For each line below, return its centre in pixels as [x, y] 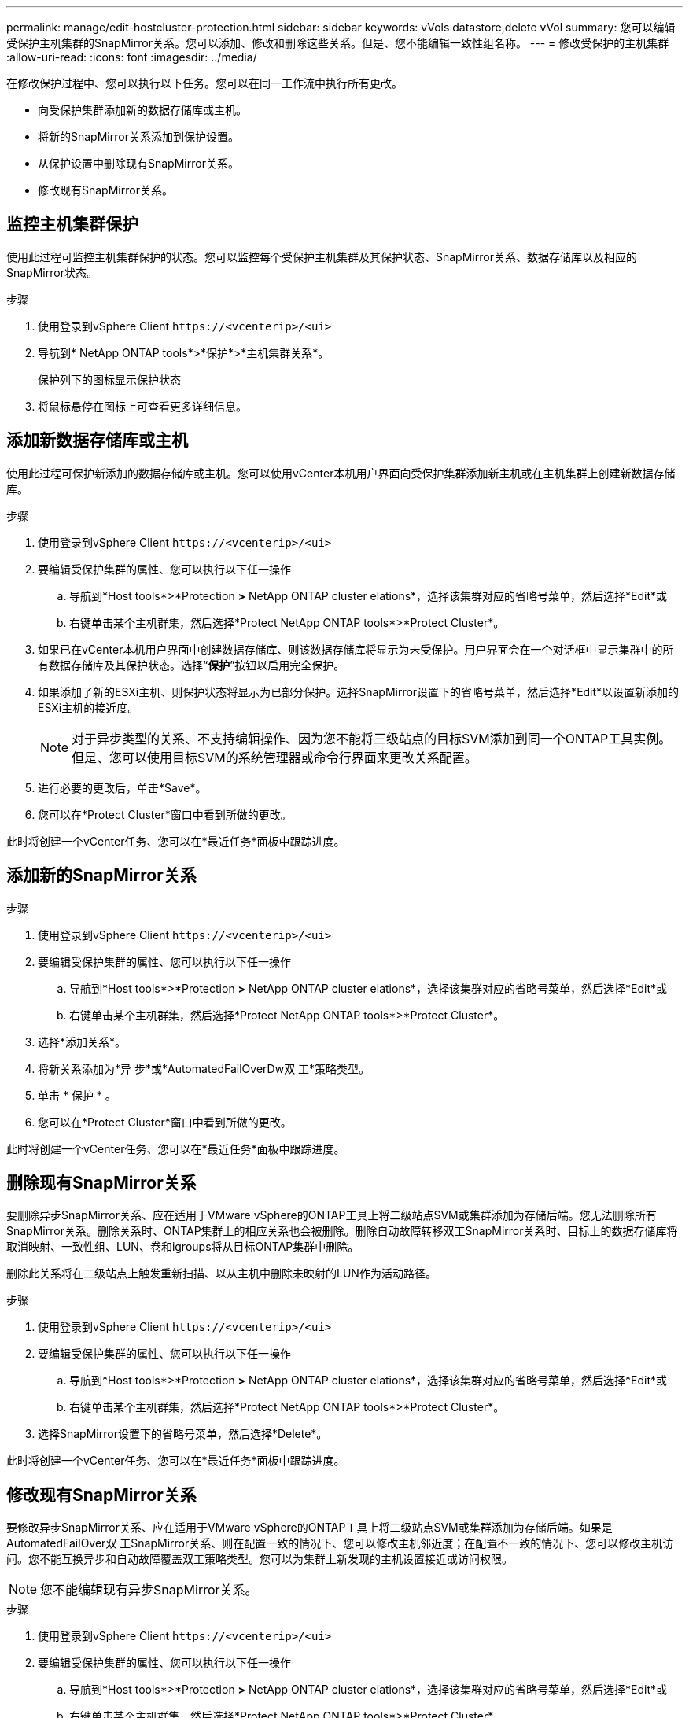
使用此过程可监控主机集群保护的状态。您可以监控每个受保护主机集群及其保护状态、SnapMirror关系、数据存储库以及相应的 [322, 256]
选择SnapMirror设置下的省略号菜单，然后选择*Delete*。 [183, 1434]
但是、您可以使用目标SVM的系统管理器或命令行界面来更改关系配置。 [274, 757]
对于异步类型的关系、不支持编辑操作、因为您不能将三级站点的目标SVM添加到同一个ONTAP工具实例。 [372, 738]
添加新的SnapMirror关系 [101, 876]
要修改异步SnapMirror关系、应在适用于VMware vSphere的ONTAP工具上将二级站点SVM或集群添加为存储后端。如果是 [309, 1528]
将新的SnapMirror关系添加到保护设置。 [138, 136]
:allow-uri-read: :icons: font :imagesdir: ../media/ [132, 57]
